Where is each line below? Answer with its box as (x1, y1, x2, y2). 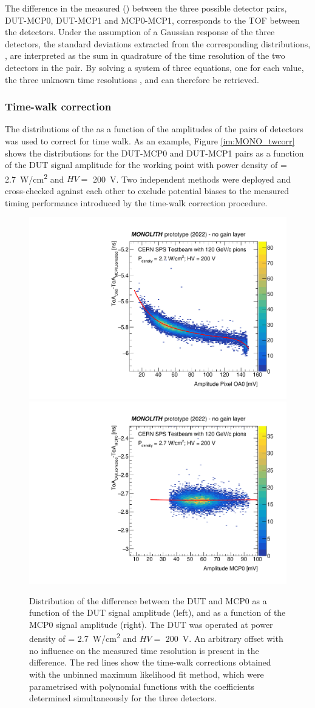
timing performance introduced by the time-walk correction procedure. (5, 196, 268, 209)
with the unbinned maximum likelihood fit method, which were (29, 667, 264, 680)
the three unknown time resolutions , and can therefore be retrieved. (5, 73, 259, 86)
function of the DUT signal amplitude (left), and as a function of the (29, 606, 286, 619)
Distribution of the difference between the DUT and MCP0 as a (29, 594, 267, 607)
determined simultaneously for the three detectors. (29, 692, 217, 704)
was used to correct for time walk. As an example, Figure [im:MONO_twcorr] (5, 134, 295, 147)
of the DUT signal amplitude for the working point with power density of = (5, 158, 287, 171)
